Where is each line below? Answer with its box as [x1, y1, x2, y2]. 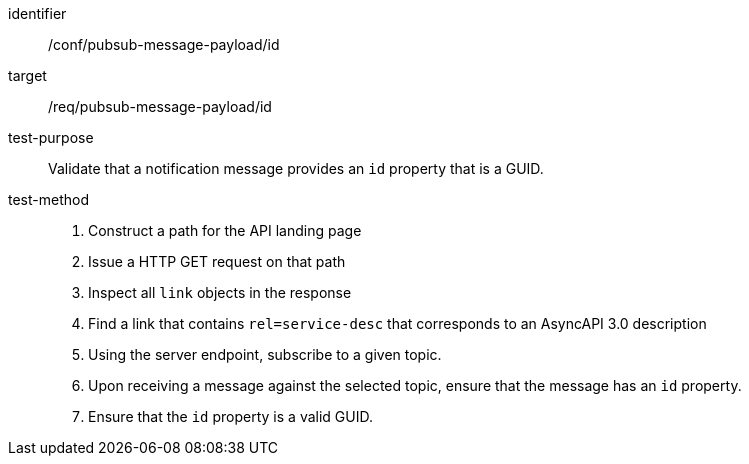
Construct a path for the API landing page [88, 222, 362, 239]
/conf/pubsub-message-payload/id [48, 36, 280, 53]
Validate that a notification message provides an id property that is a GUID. [48, 160, 544, 177]
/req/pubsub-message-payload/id [48, 98, 272, 115]
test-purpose [8, 129, 94, 146]
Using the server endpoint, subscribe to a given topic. [88, 346, 442, 363]
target [8, 67, 47, 84]
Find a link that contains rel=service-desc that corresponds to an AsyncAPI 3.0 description [88, 315, 707, 332]
